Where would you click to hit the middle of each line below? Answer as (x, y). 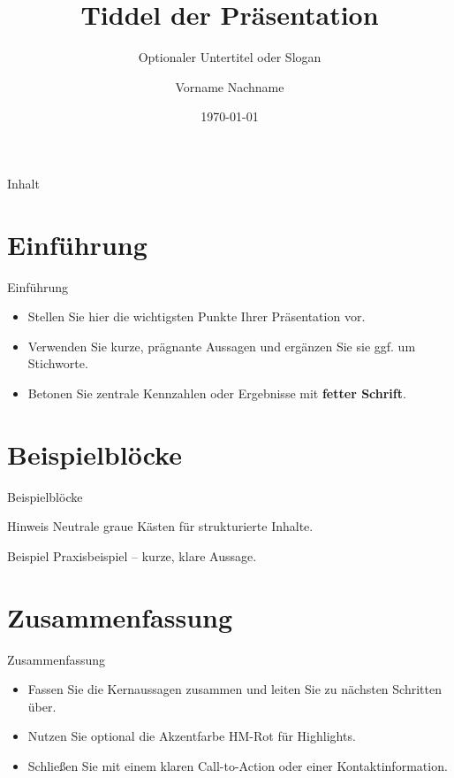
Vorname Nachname (230, 86)
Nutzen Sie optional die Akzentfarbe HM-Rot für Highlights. (192, 736)
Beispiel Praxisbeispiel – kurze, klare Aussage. (132, 555)
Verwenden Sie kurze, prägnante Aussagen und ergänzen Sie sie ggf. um (222, 346)
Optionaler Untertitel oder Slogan (230, 57)
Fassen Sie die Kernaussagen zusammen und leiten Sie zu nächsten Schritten (235, 689)
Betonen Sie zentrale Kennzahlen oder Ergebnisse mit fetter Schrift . (217, 393)
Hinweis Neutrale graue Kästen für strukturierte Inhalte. (160, 526)
